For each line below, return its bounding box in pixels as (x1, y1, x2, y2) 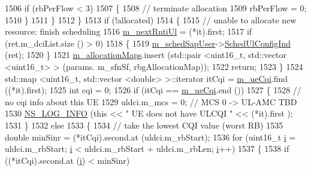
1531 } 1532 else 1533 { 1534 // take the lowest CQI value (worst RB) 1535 (5, 118, 283, 131)
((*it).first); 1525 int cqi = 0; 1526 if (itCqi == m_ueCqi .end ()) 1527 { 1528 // (5, 84, 301, 96)
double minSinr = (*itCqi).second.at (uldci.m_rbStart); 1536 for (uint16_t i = (5, 130, 296, 143)
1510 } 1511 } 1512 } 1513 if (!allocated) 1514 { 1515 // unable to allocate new (5, 13, 297, 26)
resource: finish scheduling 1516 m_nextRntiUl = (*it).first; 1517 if (5, 25, 252, 38)
